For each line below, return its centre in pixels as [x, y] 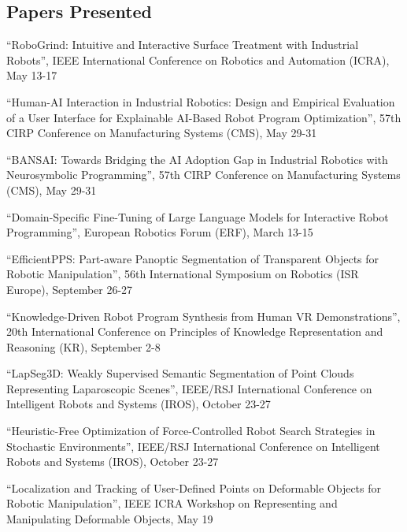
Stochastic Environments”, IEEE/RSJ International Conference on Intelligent [193, 446]
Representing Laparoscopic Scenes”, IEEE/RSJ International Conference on [189, 388]
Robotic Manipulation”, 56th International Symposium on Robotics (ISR [183, 274]
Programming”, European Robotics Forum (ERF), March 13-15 [160, 232]
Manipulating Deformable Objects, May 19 [110, 519]
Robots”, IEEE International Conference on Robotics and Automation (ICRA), [198, 60]
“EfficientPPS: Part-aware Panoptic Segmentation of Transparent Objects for [193, 258]
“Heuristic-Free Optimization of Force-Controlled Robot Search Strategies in [191, 431]
